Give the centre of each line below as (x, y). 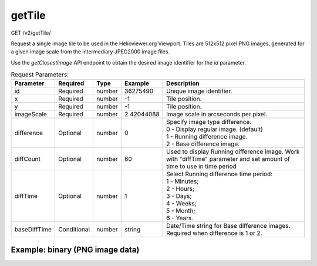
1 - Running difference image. (207, 137)
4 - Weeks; (181, 204)
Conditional (74, 230)
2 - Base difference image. (203, 144)
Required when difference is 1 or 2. (214, 233)
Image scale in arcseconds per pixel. (217, 115)
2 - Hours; (181, 189)
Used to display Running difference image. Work (233, 151)
